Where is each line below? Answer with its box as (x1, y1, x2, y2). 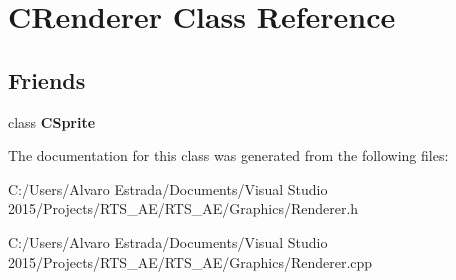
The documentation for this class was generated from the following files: (8, 145, 449, 166)
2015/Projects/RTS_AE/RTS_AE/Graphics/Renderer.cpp (8, 251, 373, 272)
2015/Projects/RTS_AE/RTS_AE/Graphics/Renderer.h (8, 198, 359, 219)
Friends (8, 64, 86, 95)
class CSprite (8, 111, 96, 132)
